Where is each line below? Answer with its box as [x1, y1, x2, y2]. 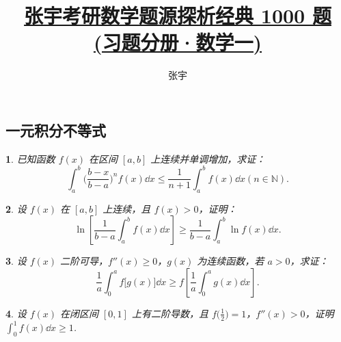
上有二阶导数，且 [131, 306, 208, 320]
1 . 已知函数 [5, 151, 55, 166]
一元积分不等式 [5, 119, 106, 140]
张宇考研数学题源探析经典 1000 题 [24, 1, 331, 29]
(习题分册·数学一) [93, 28, 262, 56]
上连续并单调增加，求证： [150, 151, 266, 166]
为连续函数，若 [197, 254, 264, 268]
